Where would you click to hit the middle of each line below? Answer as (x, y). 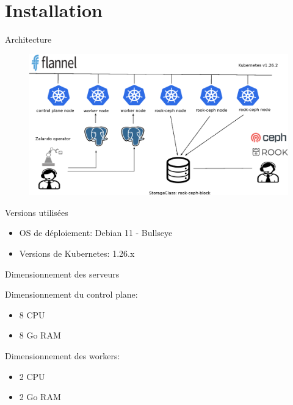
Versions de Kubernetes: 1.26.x (77, 253)
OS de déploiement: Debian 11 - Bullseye (96, 233)
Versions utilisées (37, 212)
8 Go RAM (40, 335)
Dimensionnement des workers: (63, 355)
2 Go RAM (40, 397)
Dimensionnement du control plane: (71, 294)
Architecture (28, 39)
